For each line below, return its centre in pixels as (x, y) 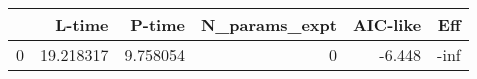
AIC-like (387, 24)
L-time (82, 24)
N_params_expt (268, 24)
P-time (157, 24)
